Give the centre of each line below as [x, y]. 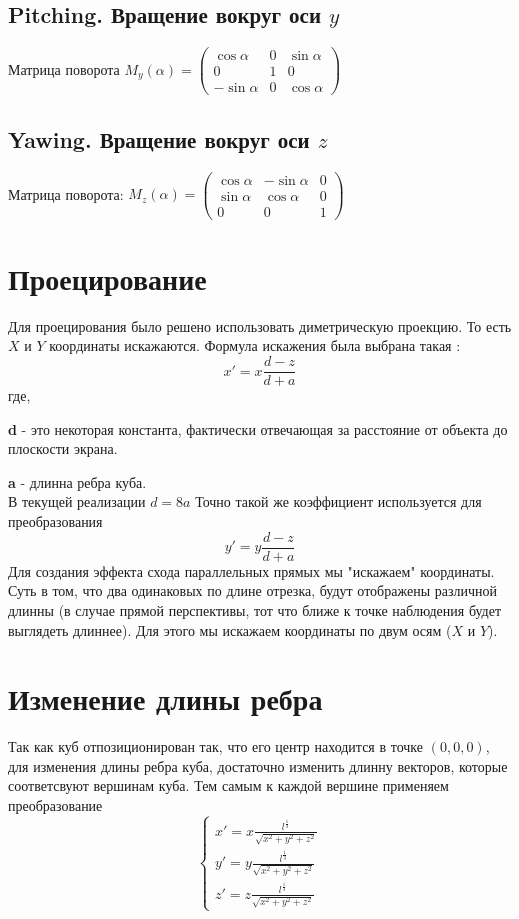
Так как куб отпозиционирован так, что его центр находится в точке [216, 746]
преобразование [55, 805]
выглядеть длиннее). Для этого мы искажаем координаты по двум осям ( [230, 629]
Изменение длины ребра [165, 698]
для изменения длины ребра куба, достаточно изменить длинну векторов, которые [258, 765]
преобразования [55, 521]
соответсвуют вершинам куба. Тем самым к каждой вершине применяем [228, 785]
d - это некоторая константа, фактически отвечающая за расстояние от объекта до [258, 428]
